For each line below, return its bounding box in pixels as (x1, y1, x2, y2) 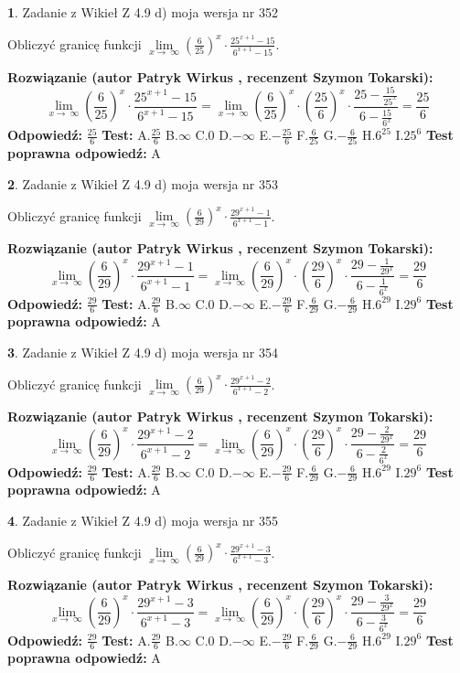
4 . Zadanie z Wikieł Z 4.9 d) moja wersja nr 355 (7, 511, 279, 530)
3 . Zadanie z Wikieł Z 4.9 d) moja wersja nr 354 (7, 343, 279, 362)
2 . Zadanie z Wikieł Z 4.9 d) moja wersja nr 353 (7, 175, 279, 194)
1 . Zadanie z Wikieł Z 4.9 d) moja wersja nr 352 (7, 3, 279, 21)
